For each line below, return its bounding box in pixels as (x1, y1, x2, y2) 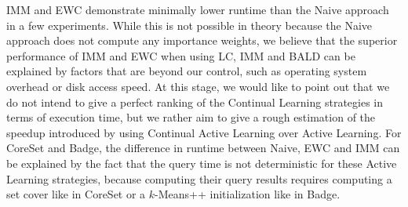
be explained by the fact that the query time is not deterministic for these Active (6, 154, 397, 171)
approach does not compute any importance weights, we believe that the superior (6, 32, 398, 49)
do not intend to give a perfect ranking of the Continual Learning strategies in (6, 93, 384, 110)
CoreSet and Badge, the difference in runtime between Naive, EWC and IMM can (6, 140, 400, 156)
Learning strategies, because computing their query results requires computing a (6, 170, 392, 187)
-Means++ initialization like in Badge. (155, 186, 341, 202)
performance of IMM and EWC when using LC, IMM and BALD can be (6, 47, 355, 64)
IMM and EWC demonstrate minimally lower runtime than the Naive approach (6, 2, 389, 17)
